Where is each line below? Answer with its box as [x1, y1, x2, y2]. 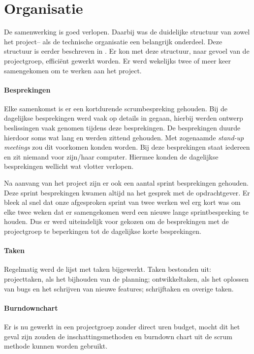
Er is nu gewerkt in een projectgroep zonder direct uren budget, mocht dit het [4, 321, 240, 331]
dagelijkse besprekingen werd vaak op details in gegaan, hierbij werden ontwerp [4, 113, 243, 123]
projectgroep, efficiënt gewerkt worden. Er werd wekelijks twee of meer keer [4, 55, 231, 65]
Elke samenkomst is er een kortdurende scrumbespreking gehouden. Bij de [4, 103, 228, 113]
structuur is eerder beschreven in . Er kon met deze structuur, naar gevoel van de [4, 46, 250, 56]
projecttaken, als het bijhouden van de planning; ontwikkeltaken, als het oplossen [4, 274, 249, 284]
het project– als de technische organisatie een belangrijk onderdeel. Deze [4, 36, 222, 46]
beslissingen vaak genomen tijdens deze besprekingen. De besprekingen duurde [4, 123, 241, 133]
